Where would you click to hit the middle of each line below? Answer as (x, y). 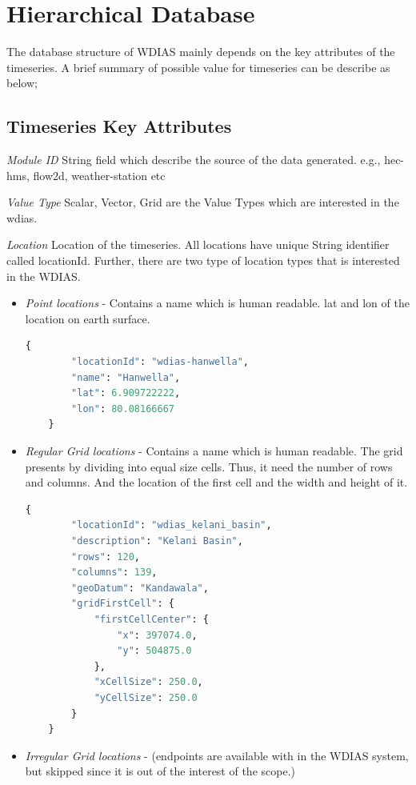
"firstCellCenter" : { (151, 619)
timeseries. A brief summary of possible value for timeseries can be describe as (198, 67)
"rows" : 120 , (106, 557)
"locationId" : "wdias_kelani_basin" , (172, 525)
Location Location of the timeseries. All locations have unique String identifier (198, 244)
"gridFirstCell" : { (123, 604)
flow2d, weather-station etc (99, 175)
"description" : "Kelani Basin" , (157, 541)
